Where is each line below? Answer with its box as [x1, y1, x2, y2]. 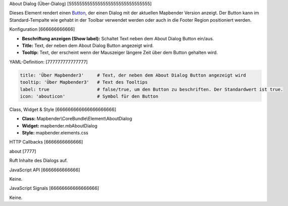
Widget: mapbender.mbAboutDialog [22, 122, 98, 128]
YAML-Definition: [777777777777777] [9, 58, 88, 65]
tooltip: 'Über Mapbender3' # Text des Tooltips [20, 80, 148, 85]
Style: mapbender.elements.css [22, 130, 88, 136]
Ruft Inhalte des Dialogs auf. [9, 158, 68, 164]
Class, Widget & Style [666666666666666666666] [9, 106, 116, 112]
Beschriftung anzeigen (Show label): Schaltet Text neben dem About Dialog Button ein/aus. [22, 35, 214, 41]
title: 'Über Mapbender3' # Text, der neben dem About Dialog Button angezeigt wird [20, 72, 247, 78]
